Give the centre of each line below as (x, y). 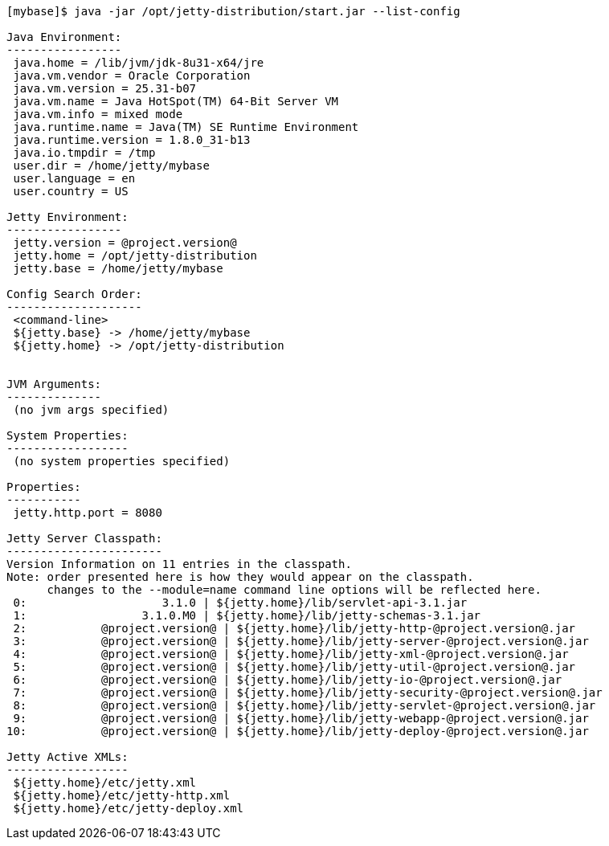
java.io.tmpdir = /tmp (84, 153)
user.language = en (74, 178)
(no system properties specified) (122, 461)
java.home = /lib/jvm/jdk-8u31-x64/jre (139, 63)
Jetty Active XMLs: (67, 757)
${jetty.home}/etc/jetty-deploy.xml (129, 808)
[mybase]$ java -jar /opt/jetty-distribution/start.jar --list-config (233, 11)
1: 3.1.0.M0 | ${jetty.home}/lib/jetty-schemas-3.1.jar (247, 615)
